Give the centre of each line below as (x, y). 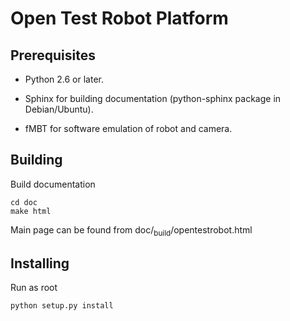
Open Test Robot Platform (119, 18)
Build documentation (53, 184)
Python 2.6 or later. (64, 79)
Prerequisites (53, 55)
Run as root (34, 288)
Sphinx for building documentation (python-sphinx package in (153, 98)
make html (31, 211)
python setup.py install (62, 306)
